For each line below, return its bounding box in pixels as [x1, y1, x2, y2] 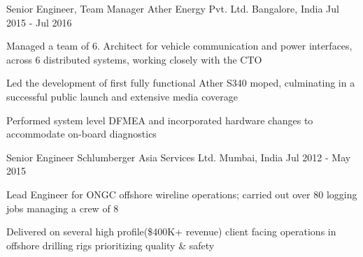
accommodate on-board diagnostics [6, 126, 157, 141]
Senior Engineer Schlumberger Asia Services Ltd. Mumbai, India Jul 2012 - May [6, 149, 351, 164]
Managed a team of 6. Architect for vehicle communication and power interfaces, [6, 38, 353, 53]
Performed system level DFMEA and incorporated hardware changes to [6, 112, 313, 127]
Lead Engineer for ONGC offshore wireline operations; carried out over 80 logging [6, 186, 357, 201]
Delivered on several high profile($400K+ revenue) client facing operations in [6, 224, 336, 239]
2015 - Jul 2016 [6, 15, 72, 29]
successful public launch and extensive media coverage [6, 89, 238, 103]
